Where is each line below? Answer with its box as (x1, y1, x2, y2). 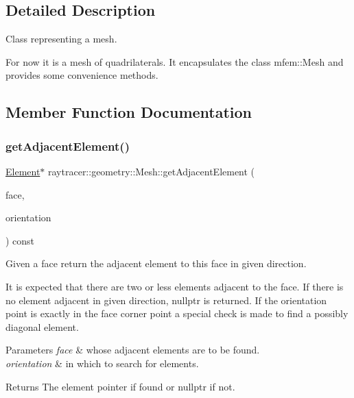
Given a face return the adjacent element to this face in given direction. (5, 256, 307, 271)
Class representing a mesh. (5, 32, 117, 46)
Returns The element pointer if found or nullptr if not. (5, 379, 235, 393)
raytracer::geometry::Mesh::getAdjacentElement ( (48, 164, 255, 178)
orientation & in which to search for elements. (5, 356, 199, 370)
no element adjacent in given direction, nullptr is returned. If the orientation (5, 293, 327, 307)
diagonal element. (5, 319, 79, 334)
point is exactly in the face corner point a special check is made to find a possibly (5, 306, 349, 321)
